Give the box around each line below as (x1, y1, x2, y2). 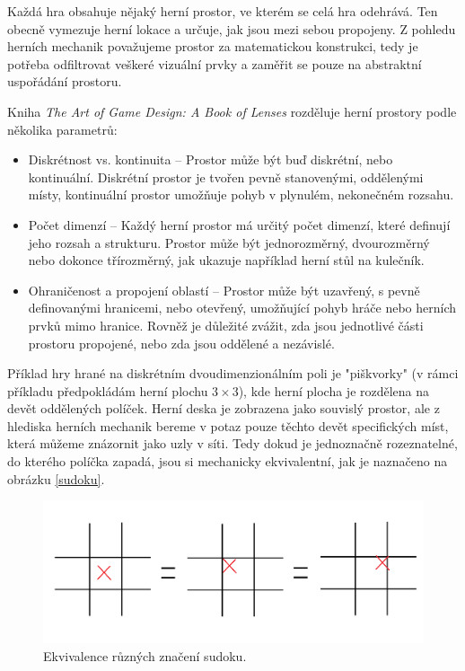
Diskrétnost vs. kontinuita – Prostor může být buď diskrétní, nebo (28, 150, 393, 169)
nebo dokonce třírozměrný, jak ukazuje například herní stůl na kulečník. (28, 251, 425, 269)
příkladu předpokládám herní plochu (7, 381, 208, 400)
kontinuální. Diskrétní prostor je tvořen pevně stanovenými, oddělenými (28, 167, 424, 186)
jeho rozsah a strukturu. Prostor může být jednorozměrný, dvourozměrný (28, 233, 430, 252)
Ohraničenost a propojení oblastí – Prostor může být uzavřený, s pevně (28, 280, 420, 299)
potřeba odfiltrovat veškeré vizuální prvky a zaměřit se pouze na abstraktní (7, 54, 422, 73)
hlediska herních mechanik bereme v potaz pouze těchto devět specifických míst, (7, 416, 449, 435)
